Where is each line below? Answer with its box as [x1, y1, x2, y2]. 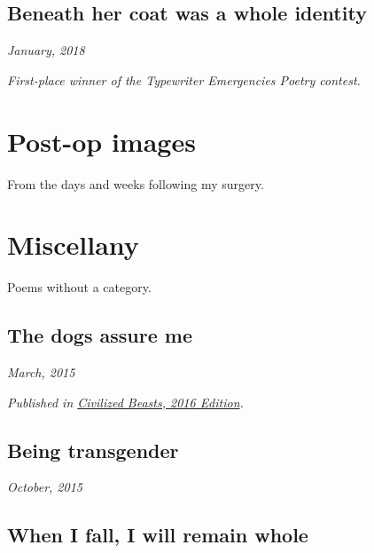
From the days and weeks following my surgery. [7, 174, 264, 193]
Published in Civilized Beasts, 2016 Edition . [7, 392, 244, 411]
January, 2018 [7, 41, 85, 59]
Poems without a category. [7, 278, 152, 296]
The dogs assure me [7, 321, 192, 349]
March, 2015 [7, 363, 75, 382]
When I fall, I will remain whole [7, 521, 308, 549]
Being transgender [7, 436, 179, 463]
